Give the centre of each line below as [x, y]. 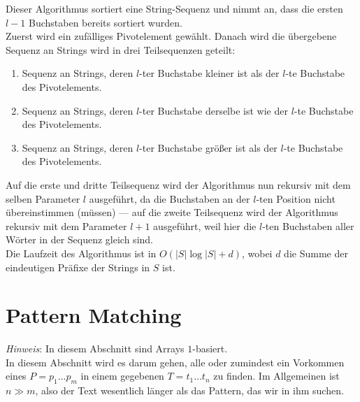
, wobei [257, 253]
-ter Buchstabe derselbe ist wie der [214, 110]
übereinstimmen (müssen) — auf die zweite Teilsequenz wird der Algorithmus [172, 212]
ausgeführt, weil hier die [205, 225]
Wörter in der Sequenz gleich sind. [79, 239]
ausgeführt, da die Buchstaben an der [170, 198]
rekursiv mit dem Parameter [66, 225]
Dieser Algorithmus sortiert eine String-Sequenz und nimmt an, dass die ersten [174, 8]
